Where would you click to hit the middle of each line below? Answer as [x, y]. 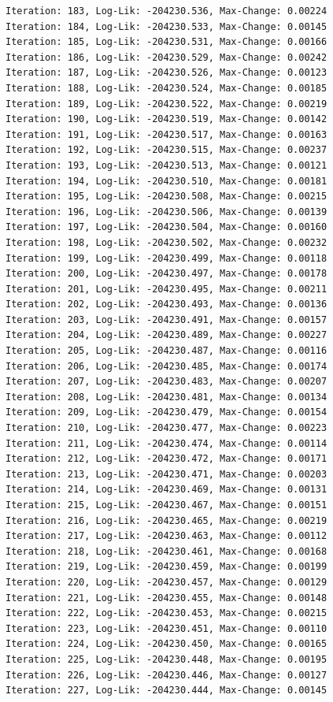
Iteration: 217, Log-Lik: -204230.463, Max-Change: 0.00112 [166, 536]
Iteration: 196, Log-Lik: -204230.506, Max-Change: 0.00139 [166, 212]
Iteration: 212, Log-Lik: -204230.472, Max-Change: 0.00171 [166, 459]
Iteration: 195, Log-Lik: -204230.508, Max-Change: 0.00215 [166, 197]
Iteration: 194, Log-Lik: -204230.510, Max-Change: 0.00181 [166, 181]
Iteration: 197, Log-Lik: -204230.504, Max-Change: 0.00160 [166, 227]
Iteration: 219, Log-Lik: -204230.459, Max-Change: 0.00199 [166, 567]
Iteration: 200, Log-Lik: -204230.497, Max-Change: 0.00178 [166, 274]
